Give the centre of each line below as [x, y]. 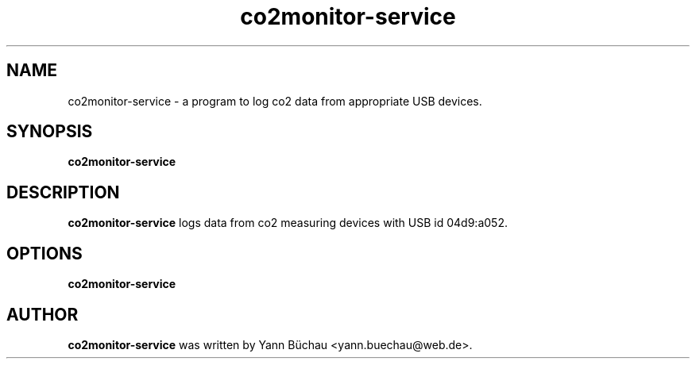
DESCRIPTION [63, 192]
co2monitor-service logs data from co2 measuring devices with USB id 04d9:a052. [288, 223]
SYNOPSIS [50, 132]
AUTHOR [43, 314]
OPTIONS [44, 253]
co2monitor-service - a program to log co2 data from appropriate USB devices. [275, 101]
